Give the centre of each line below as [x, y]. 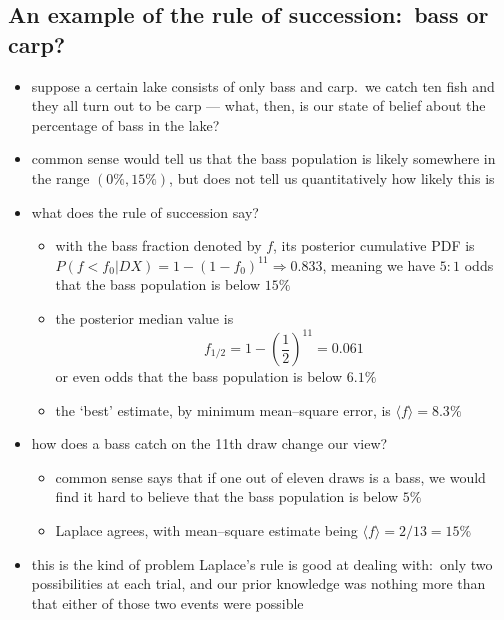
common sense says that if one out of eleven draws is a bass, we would [270, 476]
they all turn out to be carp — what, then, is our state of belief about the [258, 105]
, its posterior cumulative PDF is [374, 245]
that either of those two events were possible [167, 602]
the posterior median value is [144, 317]
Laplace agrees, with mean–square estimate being [206, 530]
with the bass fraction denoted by [158, 245]
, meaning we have [379, 264]
